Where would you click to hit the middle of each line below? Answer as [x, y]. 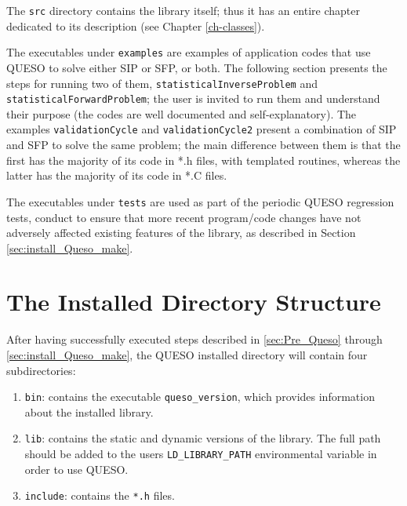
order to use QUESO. [76, 469]
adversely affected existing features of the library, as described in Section [181, 233]
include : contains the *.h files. [100, 495]
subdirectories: [41, 370]
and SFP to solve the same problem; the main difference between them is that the [203, 145]
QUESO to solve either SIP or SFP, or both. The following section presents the [197, 67]
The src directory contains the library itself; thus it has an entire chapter [183, 10]
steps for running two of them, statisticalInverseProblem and [162, 83]
